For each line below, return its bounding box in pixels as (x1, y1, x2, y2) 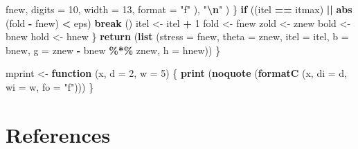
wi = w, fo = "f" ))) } (6, 79, 94, 94)
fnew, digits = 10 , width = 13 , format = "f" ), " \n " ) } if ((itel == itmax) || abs (6, 2, 352, 16)
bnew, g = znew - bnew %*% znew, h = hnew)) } (6, 42, 221, 57)
